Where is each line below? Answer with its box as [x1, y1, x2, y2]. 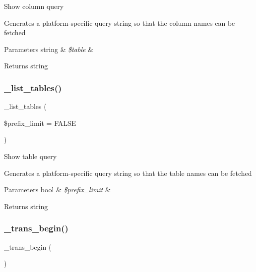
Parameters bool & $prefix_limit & [4, 184, 111, 195]
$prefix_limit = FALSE [4, 117, 76, 128]
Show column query [4, 1, 64, 11]
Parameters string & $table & [4, 44, 94, 54]
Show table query [4, 151, 57, 161]
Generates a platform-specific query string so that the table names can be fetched [4, 167, 252, 178]
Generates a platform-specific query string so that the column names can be [4, 17, 235, 28]
